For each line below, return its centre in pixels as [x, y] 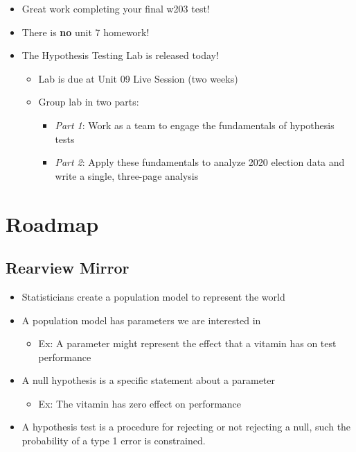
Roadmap [52, 223]
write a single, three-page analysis [127, 175]
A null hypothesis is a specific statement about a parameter [149, 380]
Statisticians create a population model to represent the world [153, 296]
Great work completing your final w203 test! [116, 8]
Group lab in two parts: [89, 102]
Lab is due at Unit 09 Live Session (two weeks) [138, 78]
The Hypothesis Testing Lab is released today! [120, 55]
